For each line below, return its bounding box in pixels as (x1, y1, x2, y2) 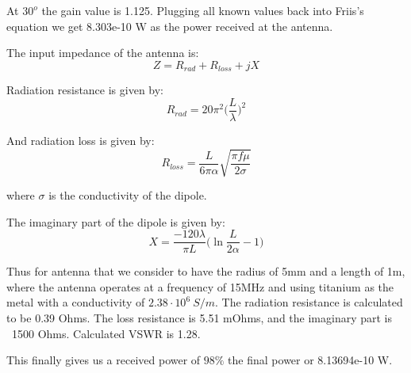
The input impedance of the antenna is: (6, 44, 199, 61)
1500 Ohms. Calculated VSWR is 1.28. (11, 325, 201, 341)
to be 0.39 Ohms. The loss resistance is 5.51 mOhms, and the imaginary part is (6, 310, 393, 326)
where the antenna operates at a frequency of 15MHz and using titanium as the (6, 278, 394, 295)
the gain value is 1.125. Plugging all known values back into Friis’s (41, 2, 364, 18)
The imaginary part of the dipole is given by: (6, 213, 225, 230)
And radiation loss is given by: (6, 131, 155, 148)
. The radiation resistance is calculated (215, 294, 403, 310)
